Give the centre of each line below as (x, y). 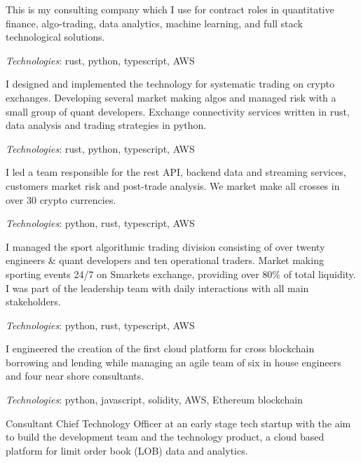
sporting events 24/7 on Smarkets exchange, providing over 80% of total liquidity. (181, 274)
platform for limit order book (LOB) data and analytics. (127, 450)
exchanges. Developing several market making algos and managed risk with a (171, 97)
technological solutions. (55, 37)
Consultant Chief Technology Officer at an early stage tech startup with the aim (178, 423)
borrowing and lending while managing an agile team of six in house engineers (173, 362)
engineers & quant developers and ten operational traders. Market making (165, 260)
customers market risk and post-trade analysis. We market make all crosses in (173, 185)
